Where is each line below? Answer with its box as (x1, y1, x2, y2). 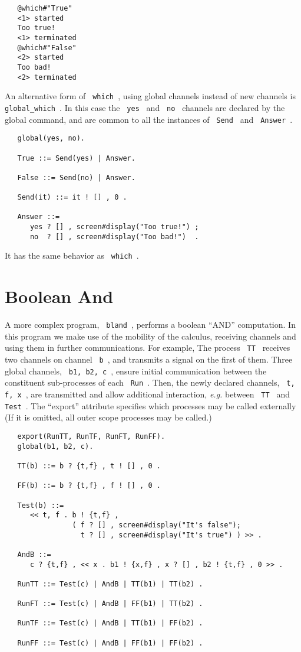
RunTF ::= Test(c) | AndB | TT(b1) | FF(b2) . (17, 619, 203, 628)
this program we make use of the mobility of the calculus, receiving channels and (5, 330, 296, 342)
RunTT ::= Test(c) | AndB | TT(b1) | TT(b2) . (17, 579, 203, 588)
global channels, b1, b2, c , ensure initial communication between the (5, 364, 267, 377)
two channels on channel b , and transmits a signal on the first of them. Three (5, 353, 293, 366)
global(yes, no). (17, 134, 85, 143)
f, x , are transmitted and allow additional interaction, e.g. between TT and (5, 388, 290, 400)
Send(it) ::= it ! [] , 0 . (17, 193, 127, 202)
